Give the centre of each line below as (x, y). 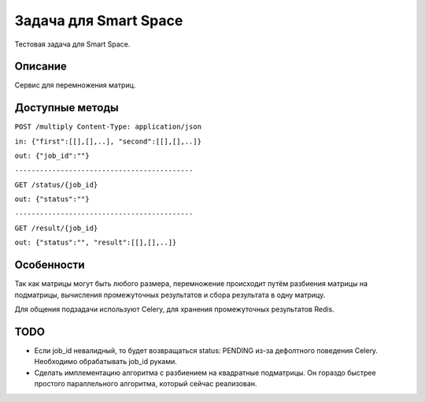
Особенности (50, 265)
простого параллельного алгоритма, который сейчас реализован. (146, 384)
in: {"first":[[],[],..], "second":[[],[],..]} (108, 141)
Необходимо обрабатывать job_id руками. (105, 362)
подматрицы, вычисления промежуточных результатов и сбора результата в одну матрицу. (170, 295)
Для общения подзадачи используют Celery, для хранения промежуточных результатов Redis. (174, 309)
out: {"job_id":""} (52, 156)
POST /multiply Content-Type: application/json (108, 127)
